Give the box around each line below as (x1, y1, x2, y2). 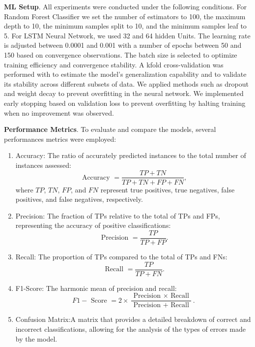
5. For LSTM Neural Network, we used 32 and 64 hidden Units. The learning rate (4, 30, 251, 40)
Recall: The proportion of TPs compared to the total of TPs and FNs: (15, 252, 227, 261)
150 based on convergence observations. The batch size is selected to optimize (4, 49, 237, 60)
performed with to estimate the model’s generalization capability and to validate (4, 69, 247, 79)
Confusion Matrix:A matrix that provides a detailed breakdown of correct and (15, 314, 251, 324)
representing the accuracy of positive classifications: (15, 220, 171, 230)
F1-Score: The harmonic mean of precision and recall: (15, 283, 177, 293)
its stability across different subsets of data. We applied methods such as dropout (4, 78, 249, 89)
